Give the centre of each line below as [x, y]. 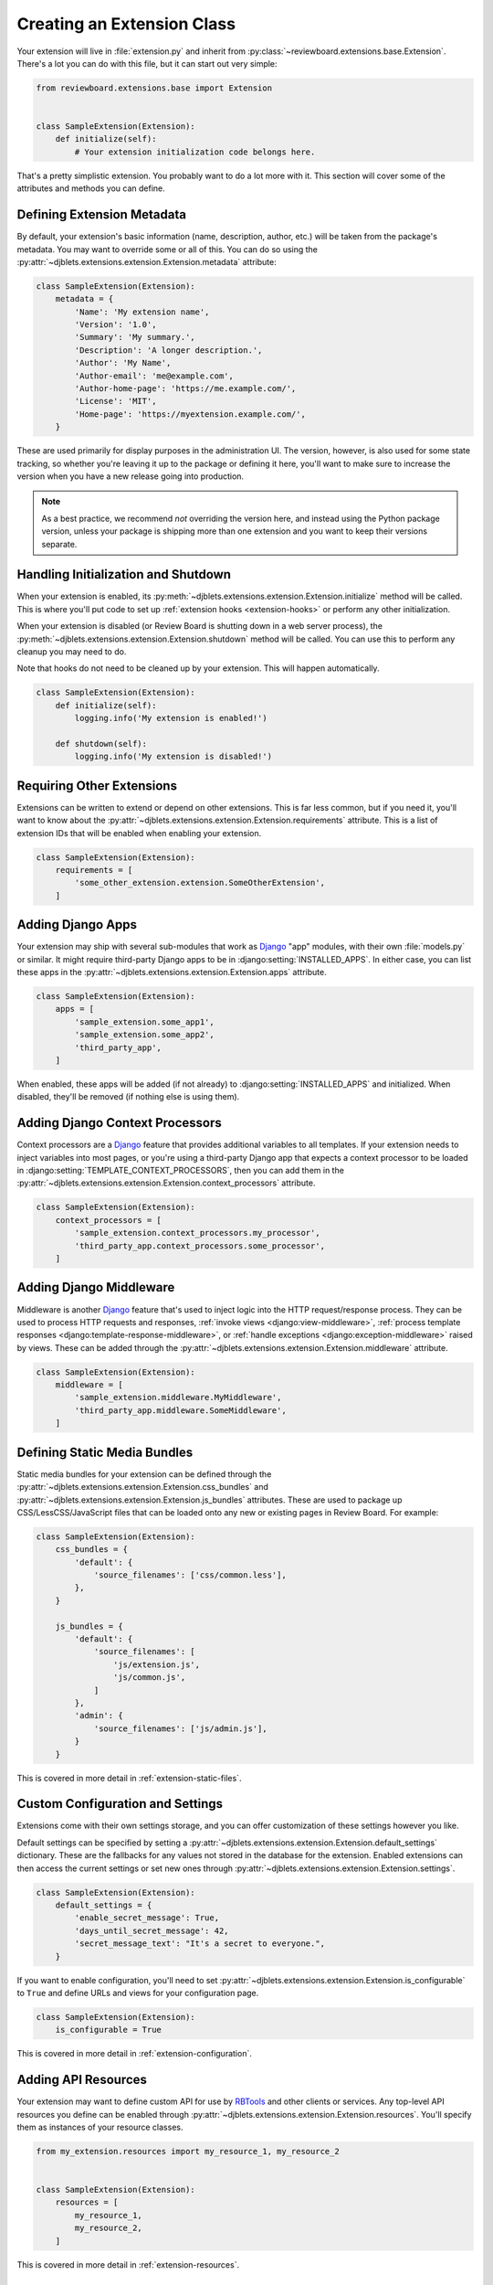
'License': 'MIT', [115, 401]
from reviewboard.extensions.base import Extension [154, 88]
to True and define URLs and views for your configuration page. [138, 1993]
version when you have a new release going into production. [131, 476]
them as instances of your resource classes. [100, 2127]
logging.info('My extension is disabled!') [173, 757]
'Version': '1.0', [115, 325]
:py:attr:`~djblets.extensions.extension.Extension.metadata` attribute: [147, 261]
